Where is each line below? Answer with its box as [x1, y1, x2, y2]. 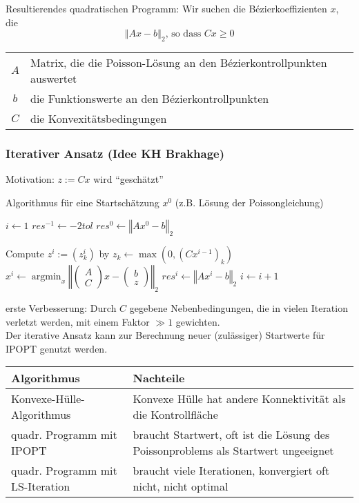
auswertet [30, 70, 77, 86]
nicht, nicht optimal [133, 478, 229, 495]
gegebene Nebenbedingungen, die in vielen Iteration [129, 300, 348, 315]
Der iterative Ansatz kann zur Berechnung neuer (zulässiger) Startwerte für [6, 328, 325, 342]
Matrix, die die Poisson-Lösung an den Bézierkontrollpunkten [30, 54, 327, 70]
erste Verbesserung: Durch [6, 300, 117, 315]
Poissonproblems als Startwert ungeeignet [133, 442, 334, 459]
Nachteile [133, 370, 185, 386]
